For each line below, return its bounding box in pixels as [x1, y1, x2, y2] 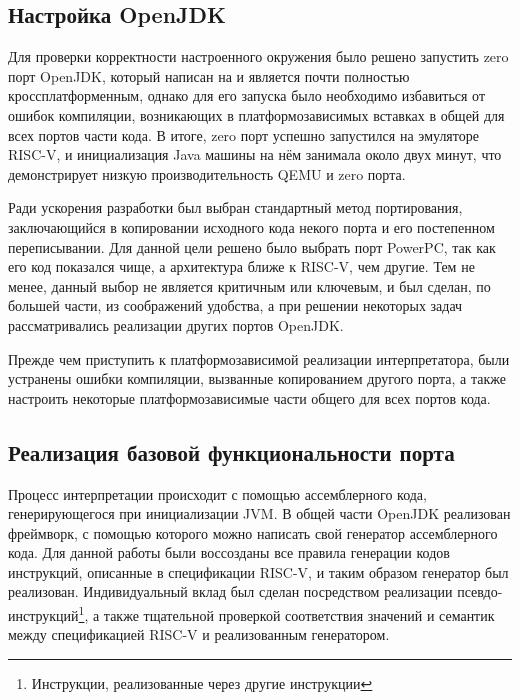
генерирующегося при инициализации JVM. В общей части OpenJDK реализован [8, 503, 511, 524]
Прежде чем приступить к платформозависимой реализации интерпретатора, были [8, 348, 510, 369]
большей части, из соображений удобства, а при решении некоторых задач [8, 295, 463, 316]
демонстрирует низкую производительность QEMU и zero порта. [8, 163, 406, 184]
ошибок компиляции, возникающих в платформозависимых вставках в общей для [8, 104, 505, 125]
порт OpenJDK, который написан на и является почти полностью [8, 65, 410, 86]
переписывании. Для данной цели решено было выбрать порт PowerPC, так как [8, 236, 496, 257]
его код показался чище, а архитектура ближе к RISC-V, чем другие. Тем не [8, 256, 475, 277]
